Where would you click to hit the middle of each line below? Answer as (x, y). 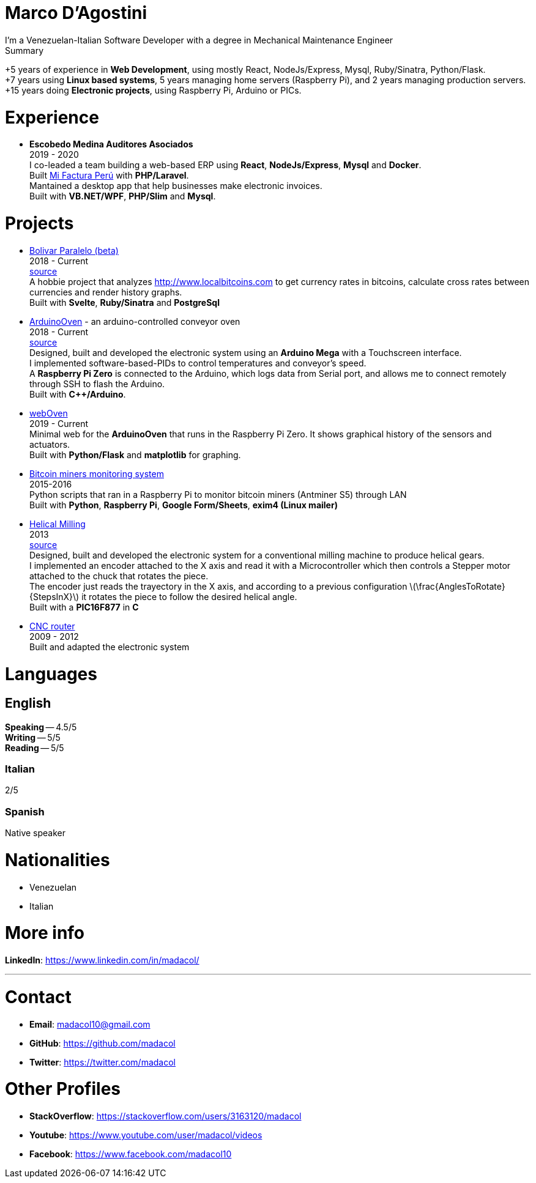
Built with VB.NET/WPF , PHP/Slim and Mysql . (123, 196)
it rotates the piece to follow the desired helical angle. (189, 596)
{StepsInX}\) (54, 596)
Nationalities (58, 860)
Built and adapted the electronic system (110, 647)
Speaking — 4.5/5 (41, 727)
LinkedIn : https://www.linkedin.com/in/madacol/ (102, 960)
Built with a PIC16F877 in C (84, 607)
